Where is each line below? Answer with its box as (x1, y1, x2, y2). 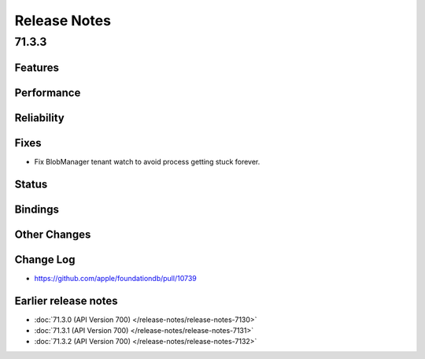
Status (14, 177, 48, 191)
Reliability (14, 111, 65, 124)
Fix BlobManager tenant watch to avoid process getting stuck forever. (34, 157, 261, 166)
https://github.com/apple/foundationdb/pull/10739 (34, 273, 197, 283)
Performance (14, 86, 81, 99)
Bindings (14, 202, 59, 216)
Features (14, 61, 59, 74)
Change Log (14, 253, 76, 266)
